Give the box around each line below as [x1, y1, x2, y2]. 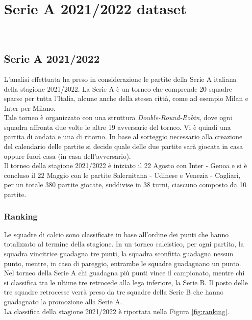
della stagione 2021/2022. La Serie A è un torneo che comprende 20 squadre [4, 83, 232, 94]
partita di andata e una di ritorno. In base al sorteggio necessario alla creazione [4, 131, 243, 142]
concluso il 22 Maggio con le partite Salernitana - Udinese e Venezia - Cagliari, [4, 170, 241, 180]
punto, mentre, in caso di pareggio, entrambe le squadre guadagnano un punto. [4, 258, 241, 268]
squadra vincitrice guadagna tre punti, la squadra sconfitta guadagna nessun [4, 248, 234, 259]
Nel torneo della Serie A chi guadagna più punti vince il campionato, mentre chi [4, 268, 245, 278]
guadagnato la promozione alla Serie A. [4, 296, 122, 307]
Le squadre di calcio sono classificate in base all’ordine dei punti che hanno [4, 229, 229, 239]
